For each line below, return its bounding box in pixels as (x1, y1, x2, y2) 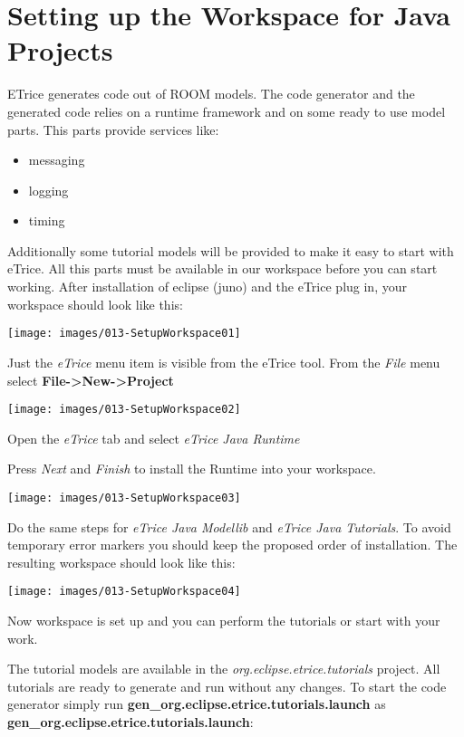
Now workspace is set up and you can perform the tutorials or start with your (7, 611, 440, 630)
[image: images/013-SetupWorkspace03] (7, 491, 241, 504)
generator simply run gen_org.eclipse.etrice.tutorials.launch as (7, 694, 386, 713)
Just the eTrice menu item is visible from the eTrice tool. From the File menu (7, 352, 440, 371)
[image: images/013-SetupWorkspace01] (7, 327, 241, 340)
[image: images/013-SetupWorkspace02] (7, 403, 241, 416)
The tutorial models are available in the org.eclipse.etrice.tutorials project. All (7, 659, 440, 678)
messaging (28, 150, 85, 169)
